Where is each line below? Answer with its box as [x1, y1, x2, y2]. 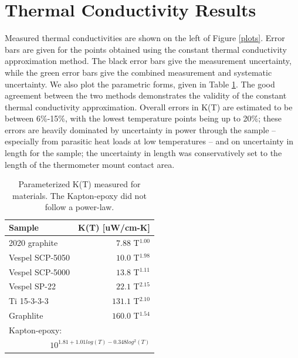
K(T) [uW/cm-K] [78, 221, 150, 234]
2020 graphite [9, 236, 58, 248]
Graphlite [9, 309, 43, 322]
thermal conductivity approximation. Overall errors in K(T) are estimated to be [5, 100, 293, 113]
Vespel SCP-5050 [9, 251, 70, 263]
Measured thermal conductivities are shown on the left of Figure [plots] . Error [5, 32, 285, 44]
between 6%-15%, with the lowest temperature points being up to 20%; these [5, 112, 282, 124]
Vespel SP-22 [9, 280, 56, 292]
